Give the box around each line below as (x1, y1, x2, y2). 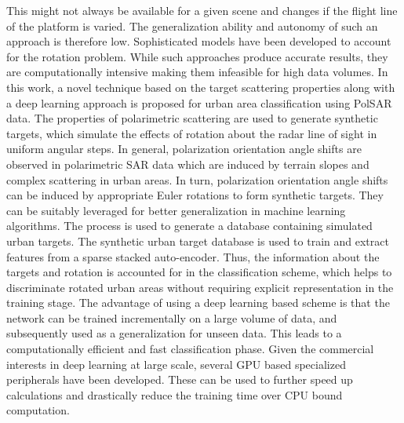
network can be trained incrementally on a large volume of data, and (6, 309, 337, 326)
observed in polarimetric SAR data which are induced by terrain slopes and (6, 155, 369, 172)
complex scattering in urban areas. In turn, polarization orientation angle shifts (6, 171, 388, 188)
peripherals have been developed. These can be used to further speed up (6, 371, 353, 388)
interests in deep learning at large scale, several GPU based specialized (6, 356, 346, 372)
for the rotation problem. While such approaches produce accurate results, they (6, 48, 388, 64)
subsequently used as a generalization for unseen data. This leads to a (6, 325, 342, 341)
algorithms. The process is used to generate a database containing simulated (6, 217, 373, 234)
